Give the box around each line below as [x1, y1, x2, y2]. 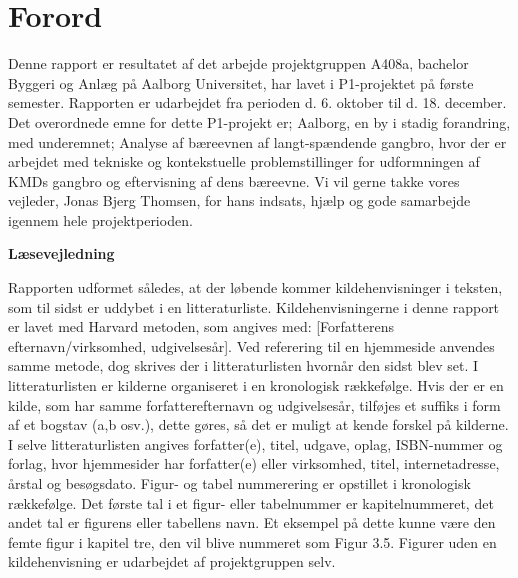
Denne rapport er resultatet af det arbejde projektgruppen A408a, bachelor [8, 53, 469, 74]
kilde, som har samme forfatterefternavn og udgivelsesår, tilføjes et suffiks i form [8, 394, 501, 415]
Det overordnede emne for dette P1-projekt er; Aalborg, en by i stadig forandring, [8, 111, 511, 132]
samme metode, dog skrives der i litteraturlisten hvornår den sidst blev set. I [8, 355, 479, 376]
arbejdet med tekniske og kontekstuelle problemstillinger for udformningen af [8, 151, 480, 172]
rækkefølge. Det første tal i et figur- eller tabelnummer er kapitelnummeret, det [8, 492, 494, 513]
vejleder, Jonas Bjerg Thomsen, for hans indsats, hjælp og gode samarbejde [8, 190, 471, 211]
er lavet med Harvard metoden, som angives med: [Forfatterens [8, 316, 394, 337]
